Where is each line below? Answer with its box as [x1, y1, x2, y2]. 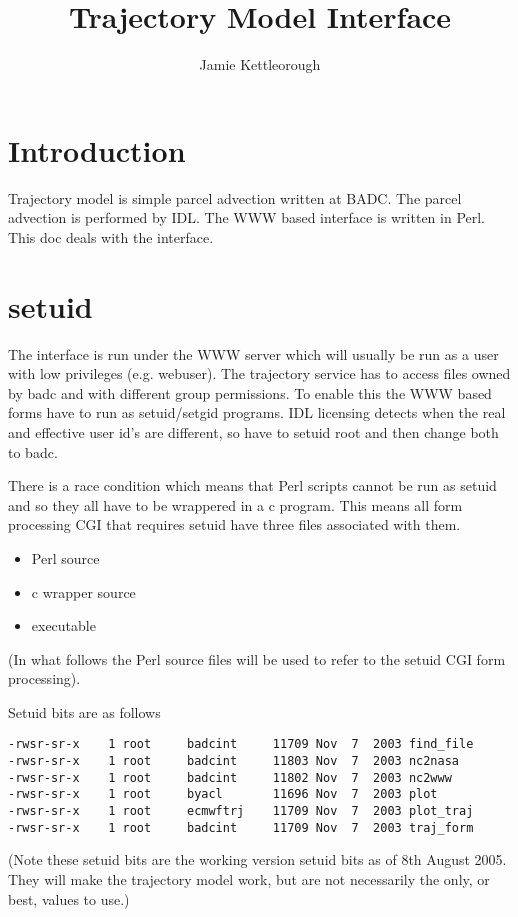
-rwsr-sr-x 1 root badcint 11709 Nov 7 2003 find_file [8, 737, 474, 752]
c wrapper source [31, 581, 136, 602]
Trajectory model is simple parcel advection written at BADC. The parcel [8, 187, 462, 208]
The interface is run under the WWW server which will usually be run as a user [8, 343, 499, 364]
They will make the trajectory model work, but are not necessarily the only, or [8, 869, 490, 889]
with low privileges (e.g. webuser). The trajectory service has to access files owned [8, 363, 511, 384]
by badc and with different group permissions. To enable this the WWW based [8, 382, 492, 403]
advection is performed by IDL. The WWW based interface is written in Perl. [8, 207, 486, 228]
